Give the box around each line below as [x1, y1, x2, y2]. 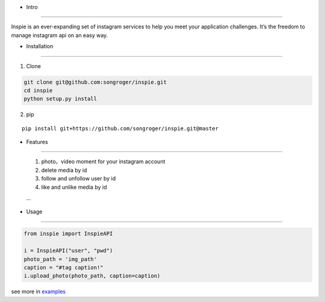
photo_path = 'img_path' [23, 256, 97, 262]
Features [26, 139, 48, 146]
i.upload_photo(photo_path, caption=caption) [23, 272, 161, 280]
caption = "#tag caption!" [23, 264, 104, 271]
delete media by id [41, 166, 87, 174]
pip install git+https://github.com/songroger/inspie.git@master [22, 125, 219, 132]
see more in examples [11, 288, 66, 295]
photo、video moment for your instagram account [41, 158, 166, 165]
